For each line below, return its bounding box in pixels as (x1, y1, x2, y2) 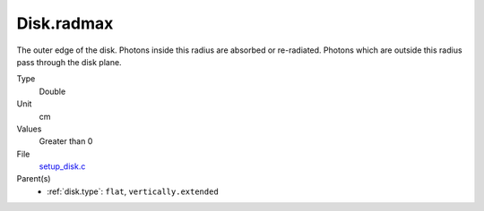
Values (16, 123, 42, 134)
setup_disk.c (39, 161, 86, 172)
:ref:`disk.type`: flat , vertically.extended (47, 186, 219, 197)
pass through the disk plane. (16, 56, 122, 67)
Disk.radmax (16, 13, 114, 33)
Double (39, 86, 66, 97)
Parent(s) (16, 173, 51, 184)
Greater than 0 (39, 136, 93, 147)
